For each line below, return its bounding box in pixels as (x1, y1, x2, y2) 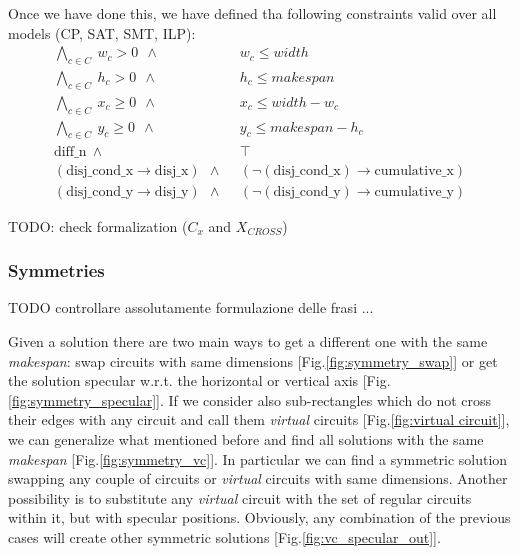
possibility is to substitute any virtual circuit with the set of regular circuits (8, 487, 472, 508)
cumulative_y (374, 184, 454, 199)
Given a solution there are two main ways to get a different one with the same (8, 331, 488, 351)
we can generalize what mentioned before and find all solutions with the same (8, 428, 484, 449)
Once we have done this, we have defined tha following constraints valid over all (8, 3, 497, 23)
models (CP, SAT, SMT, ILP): (8, 22, 196, 43)
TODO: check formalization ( (8, 215, 188, 236)
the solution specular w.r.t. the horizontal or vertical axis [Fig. (8, 370, 391, 391)
